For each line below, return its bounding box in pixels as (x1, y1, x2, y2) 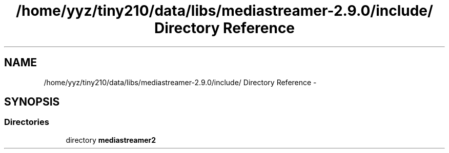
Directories (4, 117, 49, 127)
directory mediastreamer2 (66, 135, 156, 144)
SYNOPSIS (4, 95, 60, 109)
